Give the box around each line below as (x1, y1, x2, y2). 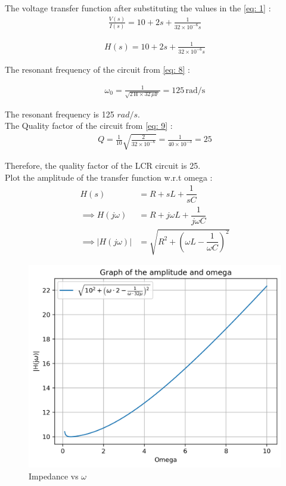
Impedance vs (29, 469, 79, 482)
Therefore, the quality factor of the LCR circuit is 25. (5, 159, 201, 172)
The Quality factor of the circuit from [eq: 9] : (5, 119, 173, 132)
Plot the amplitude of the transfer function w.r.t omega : (5, 171, 213, 183)
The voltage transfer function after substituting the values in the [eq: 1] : (5, 2, 271, 14)
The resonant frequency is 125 (5, 107, 114, 120)
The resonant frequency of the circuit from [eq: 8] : (5, 63, 190, 75)
